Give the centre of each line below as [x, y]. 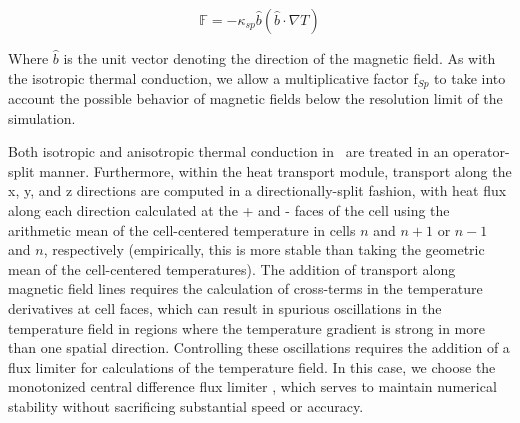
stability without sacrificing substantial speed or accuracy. [186, 405]
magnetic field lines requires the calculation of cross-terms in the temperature [245, 288]
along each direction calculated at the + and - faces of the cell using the [229, 210]
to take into [470, 77]
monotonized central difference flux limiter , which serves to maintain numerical [252, 386]
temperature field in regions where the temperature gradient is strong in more [246, 327]
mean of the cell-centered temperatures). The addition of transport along [232, 268]
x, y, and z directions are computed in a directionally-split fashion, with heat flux [257, 190]
